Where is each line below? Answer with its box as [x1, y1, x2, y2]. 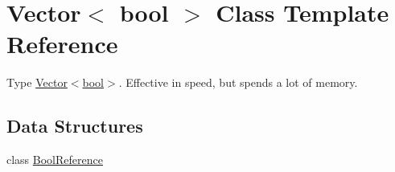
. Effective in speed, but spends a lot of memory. [118, 74, 358, 91]
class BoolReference [6, 151, 103, 168]
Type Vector [6, 74, 68, 91]
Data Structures [6, 113, 143, 138]
